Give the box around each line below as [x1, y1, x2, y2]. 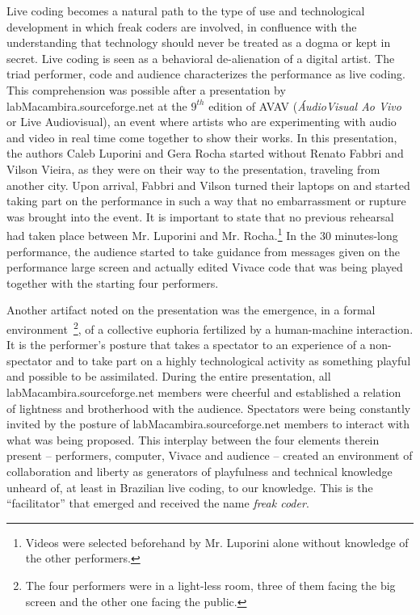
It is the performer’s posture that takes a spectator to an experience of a [6, 336, 366, 353]
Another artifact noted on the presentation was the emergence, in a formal [6, 301, 376, 318]
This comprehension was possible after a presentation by [6, 81, 286, 98]
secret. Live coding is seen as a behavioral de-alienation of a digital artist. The [6, 49, 395, 66]
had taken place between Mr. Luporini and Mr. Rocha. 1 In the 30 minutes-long [6, 225, 398, 243]
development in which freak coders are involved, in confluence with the [6, 18, 357, 35]
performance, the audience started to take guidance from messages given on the [6, 242, 400, 259]
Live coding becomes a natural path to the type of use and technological [6, 2, 365, 19]
